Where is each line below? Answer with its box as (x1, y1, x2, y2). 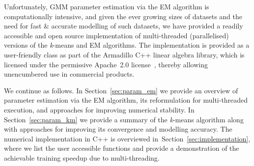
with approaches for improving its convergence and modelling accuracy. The (4, 124, 232, 134)
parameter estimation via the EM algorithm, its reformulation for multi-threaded (4, 95, 248, 105)
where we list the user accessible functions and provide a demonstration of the (4, 143, 239, 153)
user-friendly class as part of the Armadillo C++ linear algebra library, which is (4, 49, 245, 59)
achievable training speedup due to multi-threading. (4, 152, 160, 163)
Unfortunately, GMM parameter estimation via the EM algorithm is (4, 1, 209, 11)
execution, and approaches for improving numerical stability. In (4, 104, 195, 114)
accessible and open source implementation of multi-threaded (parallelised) (4, 30, 229, 40)
